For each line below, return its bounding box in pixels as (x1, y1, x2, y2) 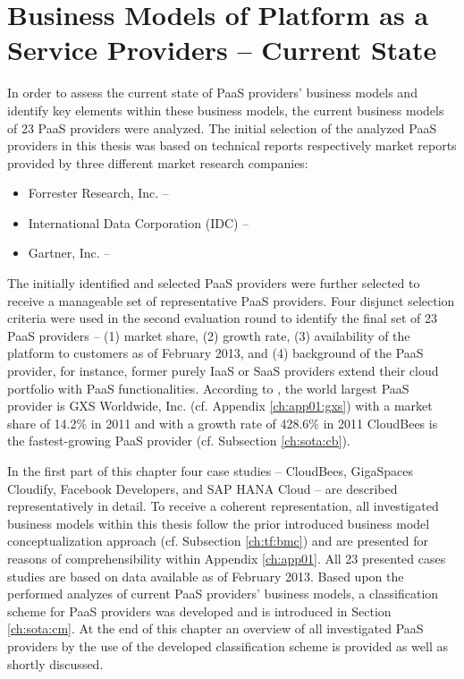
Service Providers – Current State (7, 31, 437, 68)
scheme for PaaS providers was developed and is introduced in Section (7, 601, 392, 620)
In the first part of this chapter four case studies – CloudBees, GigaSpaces (7, 462, 414, 480)
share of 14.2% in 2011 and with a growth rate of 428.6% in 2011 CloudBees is (7, 413, 438, 432)
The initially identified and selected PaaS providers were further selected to (7, 274, 420, 293)
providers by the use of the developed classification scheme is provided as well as (7, 636, 449, 655)
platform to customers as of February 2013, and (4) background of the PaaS (7, 344, 424, 362)
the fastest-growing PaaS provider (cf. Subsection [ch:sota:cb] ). (7, 431, 350, 450)
